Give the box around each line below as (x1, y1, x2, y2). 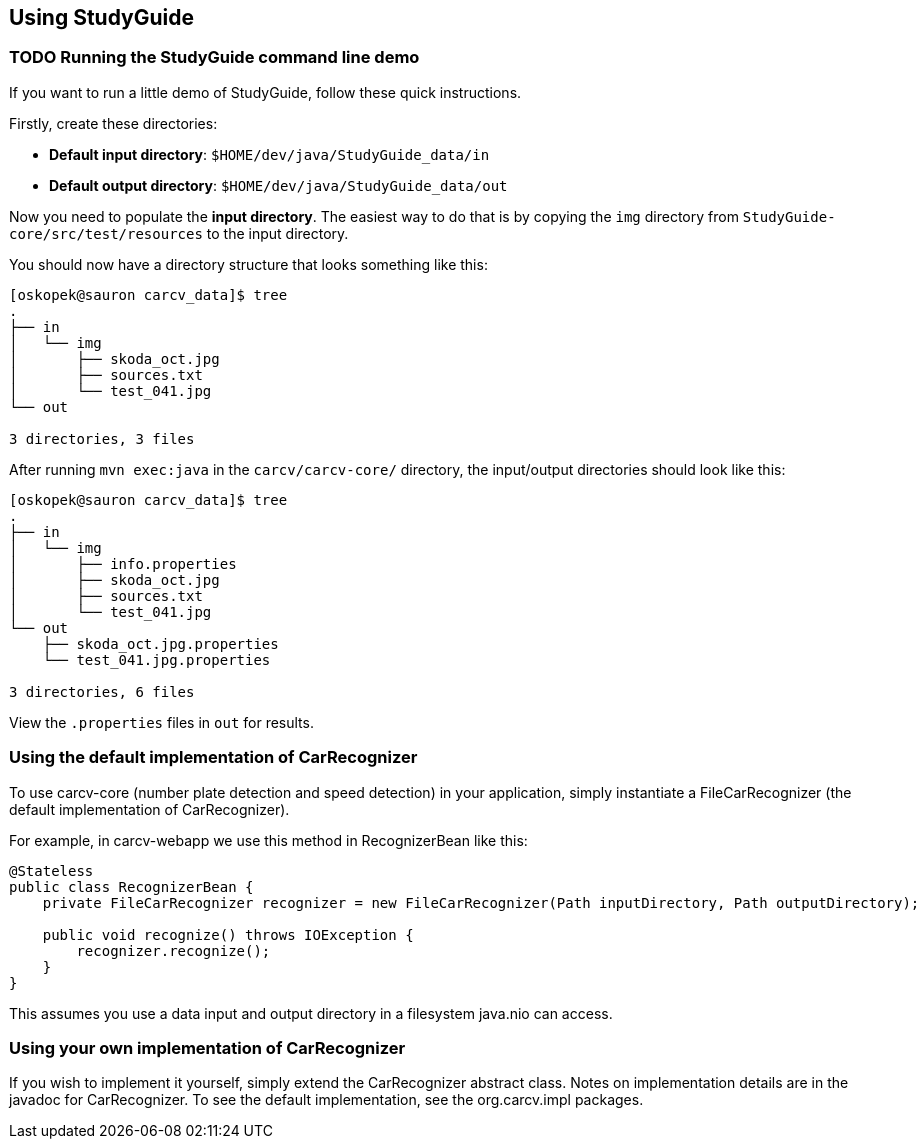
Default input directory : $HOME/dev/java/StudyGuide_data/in (49, 145, 490, 163)
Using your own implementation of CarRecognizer (9, 1037, 406, 1058)
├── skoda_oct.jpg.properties (42, 635, 279, 652)
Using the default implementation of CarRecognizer (9, 747, 418, 768)
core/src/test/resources (9, 225, 203, 242)
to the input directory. (206, 224, 349, 242)
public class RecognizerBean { (9, 878, 254, 895)
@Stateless (9, 862, 94, 879)
